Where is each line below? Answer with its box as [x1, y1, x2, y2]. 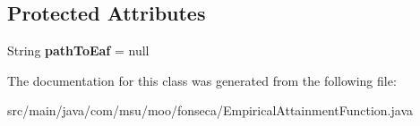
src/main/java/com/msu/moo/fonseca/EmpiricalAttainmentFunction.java [7, 101, 413, 120]
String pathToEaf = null [7, 41, 150, 60]
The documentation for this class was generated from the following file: [7, 71, 397, 89]
